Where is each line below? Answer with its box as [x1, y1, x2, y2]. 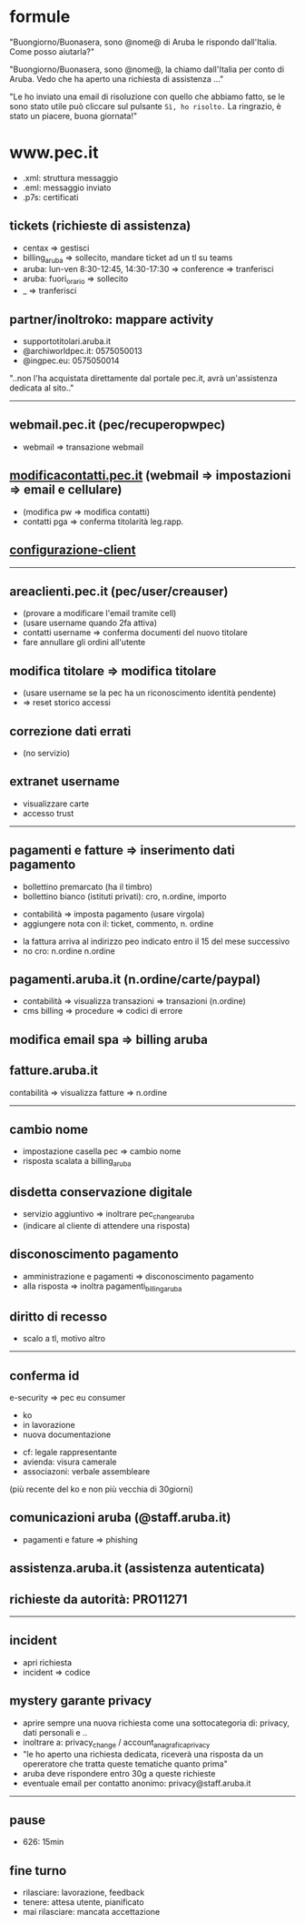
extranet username [9, 774, 120, 789]
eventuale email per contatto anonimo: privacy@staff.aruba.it [22, 1777, 251, 1788]
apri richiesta [22, 1656, 73, 1667]
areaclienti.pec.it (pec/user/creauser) [9, 583, 229, 599]
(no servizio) [22, 747, 71, 758]
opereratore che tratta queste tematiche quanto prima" [22, 1758, 229, 1769]
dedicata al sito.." [9, 382, 74, 393]
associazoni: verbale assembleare [22, 1466, 151, 1477]
